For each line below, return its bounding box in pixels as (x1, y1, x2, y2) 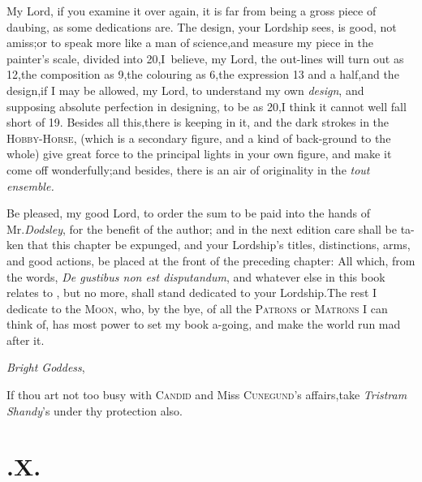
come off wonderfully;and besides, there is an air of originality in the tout (6, 161, 370, 178)
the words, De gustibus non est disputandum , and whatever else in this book (6, 268, 385, 285)
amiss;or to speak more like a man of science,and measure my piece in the (6, 34, 373, 51)
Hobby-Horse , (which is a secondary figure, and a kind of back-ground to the (6, 129, 391, 146)
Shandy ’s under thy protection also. (6, 402, 183, 419)
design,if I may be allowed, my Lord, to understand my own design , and (6, 81, 364, 98)
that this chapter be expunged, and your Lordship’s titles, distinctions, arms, (27, 236, 411, 253)
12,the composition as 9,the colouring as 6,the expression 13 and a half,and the (6, 66, 399, 83)
